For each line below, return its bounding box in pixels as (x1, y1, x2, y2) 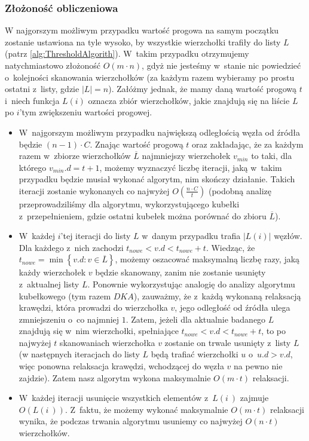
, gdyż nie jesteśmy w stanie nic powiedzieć (142, 59, 301, 71)
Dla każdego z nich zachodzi (19, 241, 124, 253)
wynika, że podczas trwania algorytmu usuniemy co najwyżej (19, 415, 243, 427)
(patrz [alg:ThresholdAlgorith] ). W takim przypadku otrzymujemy (5, 47, 249, 60)
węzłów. (274, 229, 302, 242)
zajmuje (240, 391, 269, 404)
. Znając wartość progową (90, 137, 183, 150)
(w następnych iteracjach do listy (19, 348, 140, 360)
